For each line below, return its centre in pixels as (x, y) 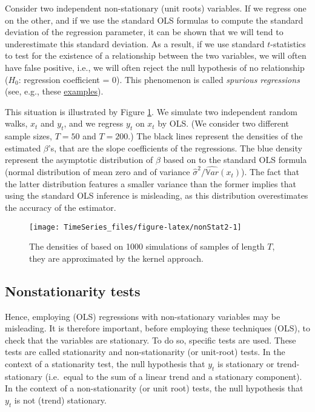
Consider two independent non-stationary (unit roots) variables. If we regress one (156, 8)
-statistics (288, 43)
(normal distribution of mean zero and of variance (98, 172)
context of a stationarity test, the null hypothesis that (105, 363)
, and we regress (94, 123)
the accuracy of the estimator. (61, 207)
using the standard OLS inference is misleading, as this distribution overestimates (157, 195)
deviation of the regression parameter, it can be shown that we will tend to (144, 32)
